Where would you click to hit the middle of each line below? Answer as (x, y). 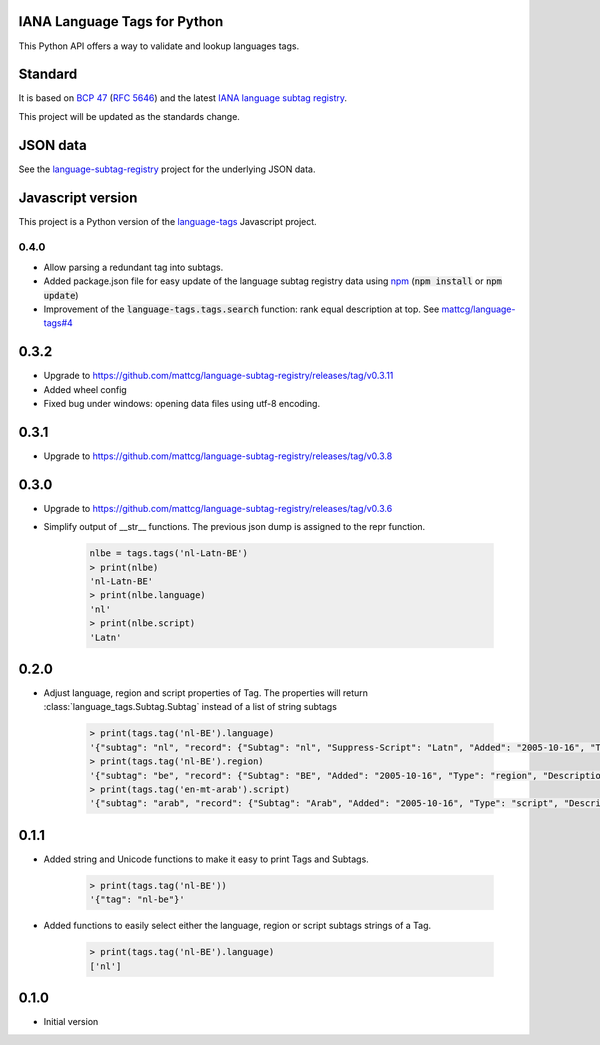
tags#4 (58, 323)
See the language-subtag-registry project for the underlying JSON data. (167, 169)
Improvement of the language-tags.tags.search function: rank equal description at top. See (241, 309)
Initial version (71, 1022)
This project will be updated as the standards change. (129, 116)
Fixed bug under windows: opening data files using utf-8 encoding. (181, 404)
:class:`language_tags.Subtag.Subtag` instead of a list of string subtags (190, 707)
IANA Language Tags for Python (121, 21)
